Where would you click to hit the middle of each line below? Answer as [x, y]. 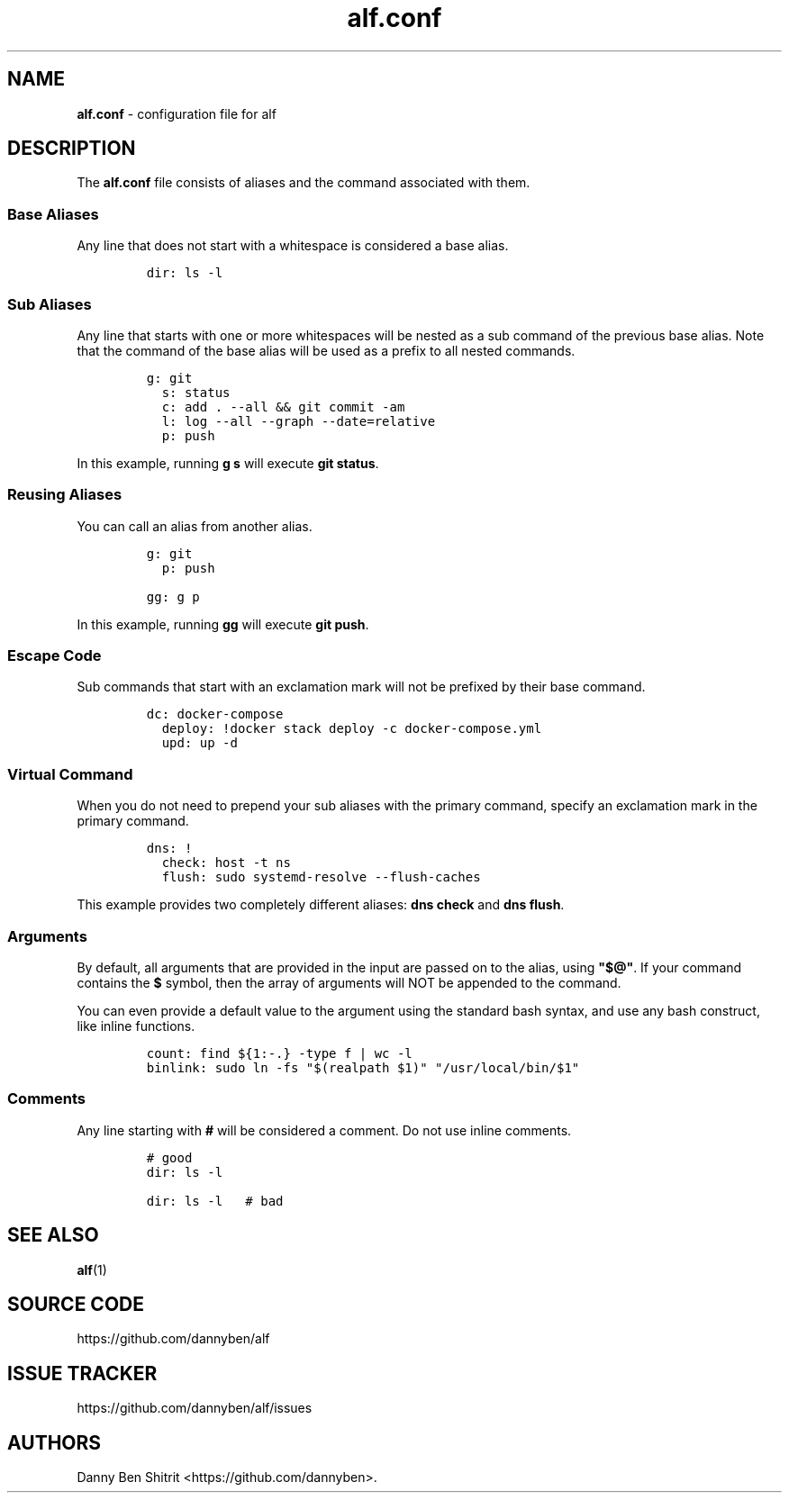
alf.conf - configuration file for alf [177, 113]
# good [169, 1157]
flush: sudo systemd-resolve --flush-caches [321, 877]
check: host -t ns [226, 863]
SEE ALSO [53, 1235]
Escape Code [54, 656]
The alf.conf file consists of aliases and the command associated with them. [304, 183]
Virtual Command [70, 774]
